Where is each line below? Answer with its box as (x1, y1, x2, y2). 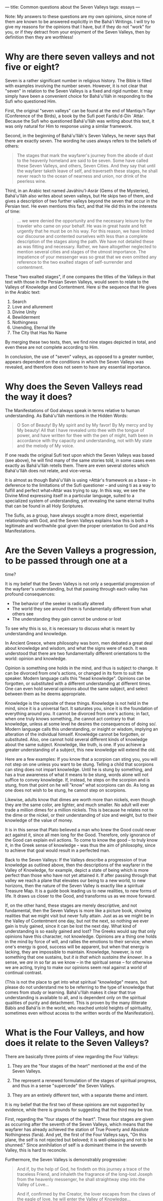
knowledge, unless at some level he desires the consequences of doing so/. (5, 721, 157, 727)
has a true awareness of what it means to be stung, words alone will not (5, 771, 149, 777)
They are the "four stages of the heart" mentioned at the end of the (12, 1063, 147, 1069)
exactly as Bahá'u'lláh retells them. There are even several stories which (5, 462, 149, 468)
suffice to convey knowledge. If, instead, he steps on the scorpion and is (5, 777, 150, 783)
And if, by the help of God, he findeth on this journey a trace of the (16, 1166, 150, 1172)
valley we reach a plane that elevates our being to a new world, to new (5, 878, 146, 883)
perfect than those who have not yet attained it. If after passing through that (5, 872, 157, 878)
